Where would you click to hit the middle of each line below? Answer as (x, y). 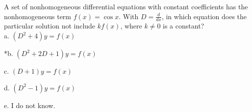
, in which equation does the (204, 16)
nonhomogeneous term (38, 16)
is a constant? (184, 26)
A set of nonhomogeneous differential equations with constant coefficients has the (126, 6)
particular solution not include (50, 26)
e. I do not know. (30, 105)
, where (131, 26)
